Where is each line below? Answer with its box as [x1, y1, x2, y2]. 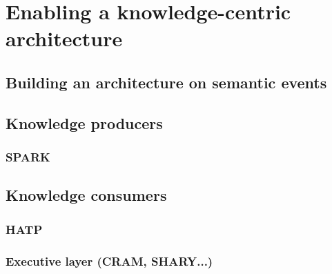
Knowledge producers [6, 112, 163, 133]
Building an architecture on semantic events [6, 71, 327, 92]
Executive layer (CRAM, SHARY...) [6, 252, 213, 269]
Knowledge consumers [6, 184, 167, 206]
